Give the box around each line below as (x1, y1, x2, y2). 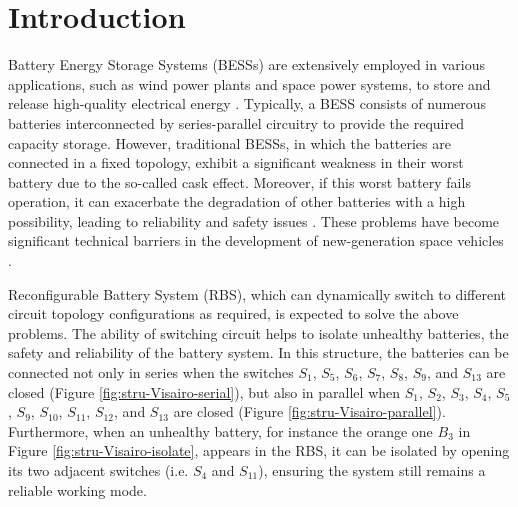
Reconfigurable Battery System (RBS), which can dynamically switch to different (8, 283, 507, 304)
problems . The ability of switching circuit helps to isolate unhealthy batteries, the (8, 322, 509, 343)
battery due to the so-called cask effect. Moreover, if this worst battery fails (8, 171, 471, 192)
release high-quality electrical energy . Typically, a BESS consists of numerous (8, 93, 487, 114)
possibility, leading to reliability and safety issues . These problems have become (8, 210, 500, 231)
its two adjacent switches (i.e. (8, 460, 189, 480)
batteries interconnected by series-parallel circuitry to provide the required (8, 112, 464, 133)
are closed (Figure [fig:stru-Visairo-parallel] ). (173, 401, 446, 422)
